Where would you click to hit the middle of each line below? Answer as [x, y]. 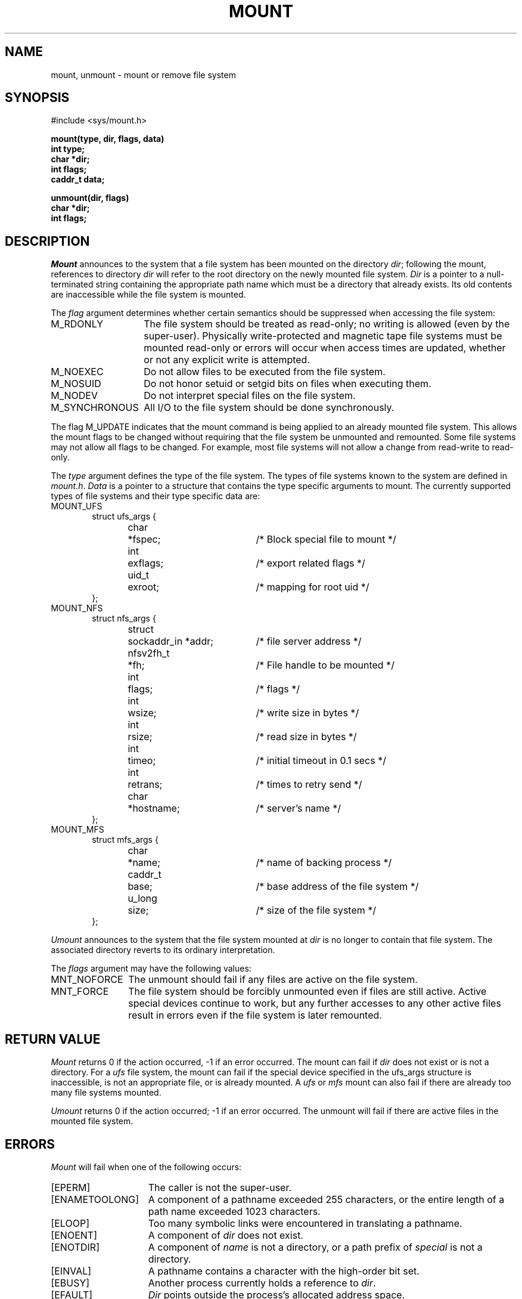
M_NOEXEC [77, 372]
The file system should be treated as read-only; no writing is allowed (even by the [327, 324]
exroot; [144, 587]
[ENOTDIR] [75, 1247]
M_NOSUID [76, 384]
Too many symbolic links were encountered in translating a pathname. [305, 1223]
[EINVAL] [71, 1271]
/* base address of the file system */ [337, 887]
